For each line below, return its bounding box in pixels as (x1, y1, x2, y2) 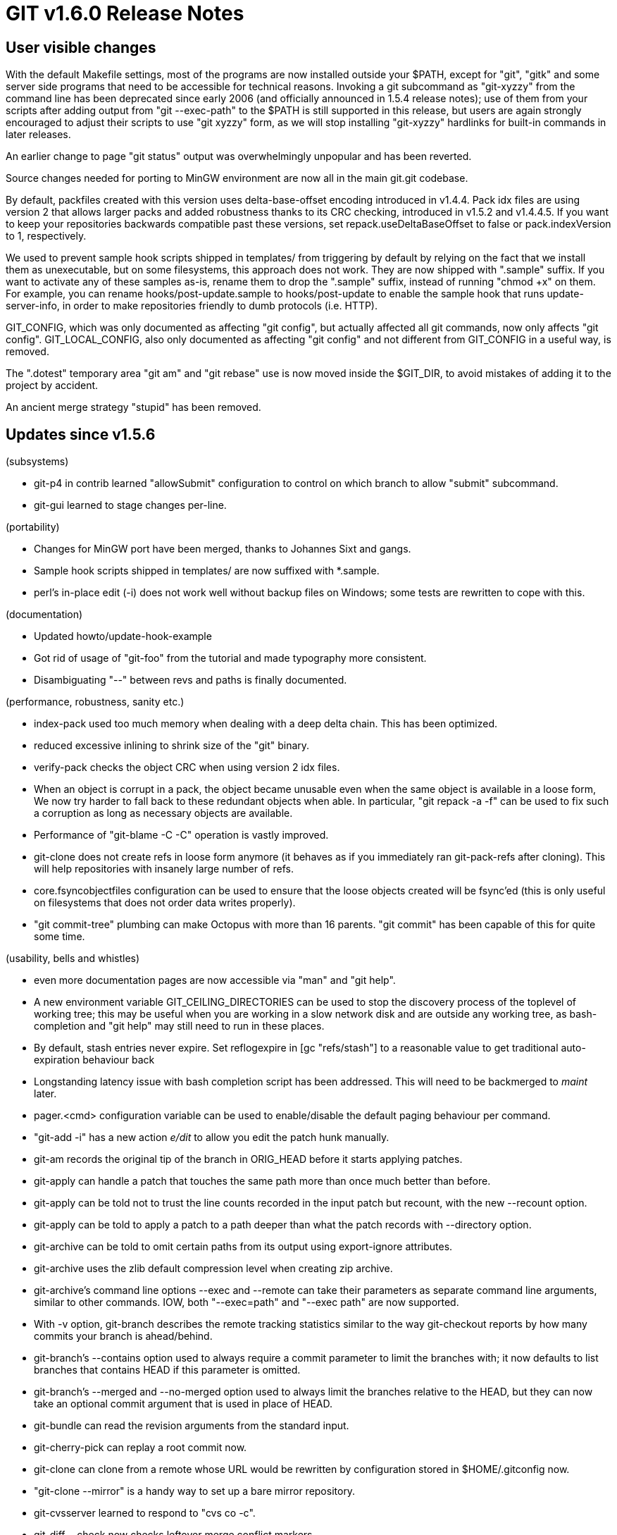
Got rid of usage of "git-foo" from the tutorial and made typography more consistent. (34, 652, 427, 665)
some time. (34, 930, 85, 943)
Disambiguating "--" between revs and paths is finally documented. (34, 674, 347, 686)
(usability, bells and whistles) (6, 952, 140, 965)
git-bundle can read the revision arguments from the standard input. (34, 1419, 349, 1432)
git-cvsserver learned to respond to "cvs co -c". (34, 1507, 256, 1519)
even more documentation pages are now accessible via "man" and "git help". (34, 974, 396, 987)
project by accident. (6, 379, 99, 392)
